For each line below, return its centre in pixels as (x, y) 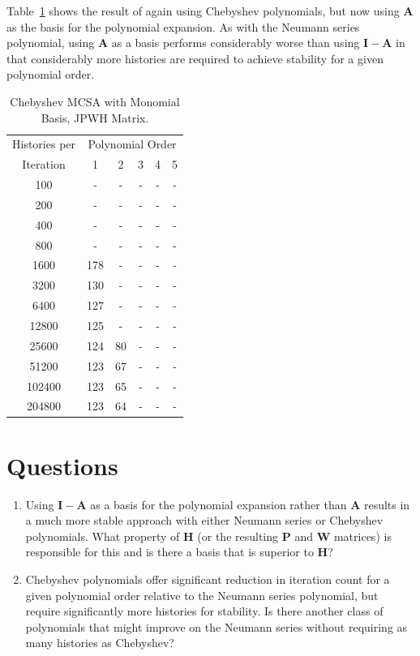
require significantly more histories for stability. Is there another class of (204, 611)
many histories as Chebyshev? (100, 643)
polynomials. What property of (103, 536)
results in (387, 504)
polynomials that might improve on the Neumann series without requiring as (216, 626)
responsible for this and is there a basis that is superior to (169, 552)
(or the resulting (238, 536)
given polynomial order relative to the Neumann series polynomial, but (202, 595)
